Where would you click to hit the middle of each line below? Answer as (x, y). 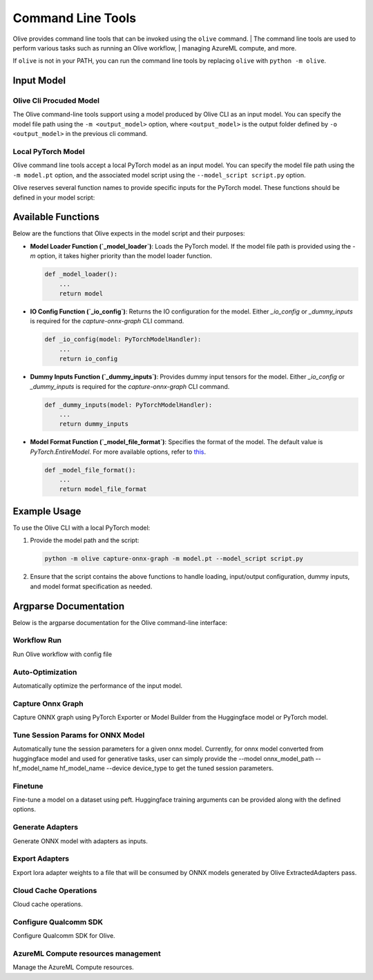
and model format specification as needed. (91, 586)
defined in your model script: (54, 198)
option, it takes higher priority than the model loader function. (124, 256)
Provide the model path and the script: (85, 540)
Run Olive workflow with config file (63, 654)
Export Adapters (41, 858)
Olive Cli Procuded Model (56, 101)
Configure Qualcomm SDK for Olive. (64, 936)
